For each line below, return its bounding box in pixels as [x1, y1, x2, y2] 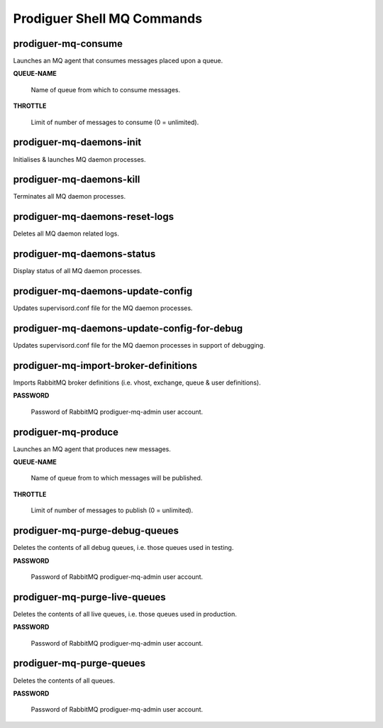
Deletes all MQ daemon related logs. [13, 229, 120, 238]
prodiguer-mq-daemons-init [13, 136, 142, 148]
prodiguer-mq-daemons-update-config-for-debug [13, 322, 243, 334]
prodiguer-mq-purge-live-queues [13, 591, 166, 603]
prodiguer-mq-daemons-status [13, 248, 156, 260]
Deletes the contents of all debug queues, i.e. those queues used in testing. [13, 544, 234, 552]
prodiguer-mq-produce [13, 426, 119, 438]
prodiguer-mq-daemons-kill [13, 174, 140, 186]
